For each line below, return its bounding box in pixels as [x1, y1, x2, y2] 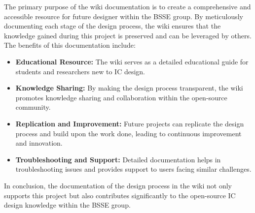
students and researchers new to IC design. [15, 66, 145, 76]
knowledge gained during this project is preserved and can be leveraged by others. [4, 30, 252, 40]
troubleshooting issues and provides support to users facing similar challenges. [15, 164, 252, 174]
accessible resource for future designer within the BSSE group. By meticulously [4, 11, 243, 21]
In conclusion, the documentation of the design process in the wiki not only [4, 180, 232, 190]
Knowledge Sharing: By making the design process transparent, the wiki [15, 83, 243, 93]
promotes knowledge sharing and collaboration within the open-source [15, 92, 227, 102]
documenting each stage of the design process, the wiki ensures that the [4, 21, 221, 31]
